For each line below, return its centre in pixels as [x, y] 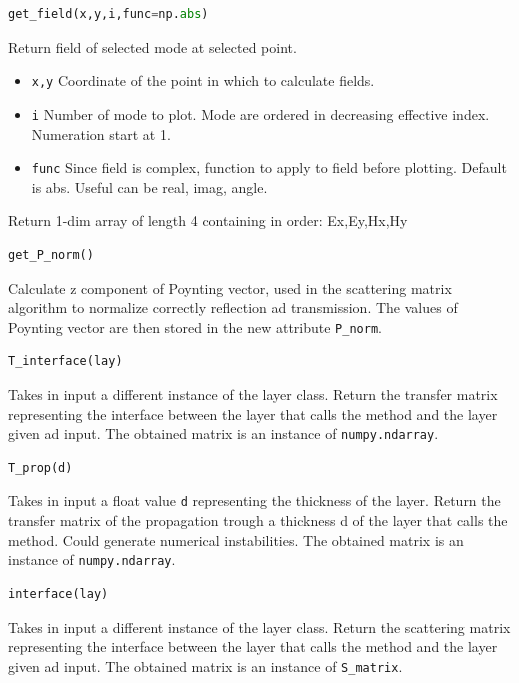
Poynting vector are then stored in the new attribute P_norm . [195, 326]
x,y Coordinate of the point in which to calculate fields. [203, 80]
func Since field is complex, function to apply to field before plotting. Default [269, 167]
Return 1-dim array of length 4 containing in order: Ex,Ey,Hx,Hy [208, 220]
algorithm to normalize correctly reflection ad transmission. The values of [233, 307]
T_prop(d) [40, 467]
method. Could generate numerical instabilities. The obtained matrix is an [236, 539]
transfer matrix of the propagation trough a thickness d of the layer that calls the [258, 520]
